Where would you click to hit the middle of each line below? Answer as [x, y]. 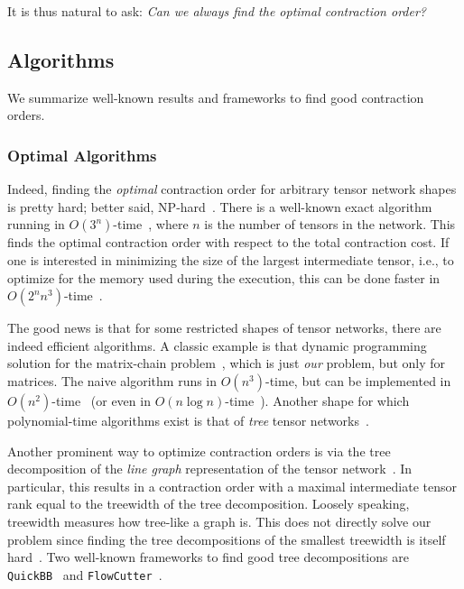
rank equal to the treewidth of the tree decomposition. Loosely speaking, [209, 504]
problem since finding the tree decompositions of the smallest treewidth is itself [227, 539]
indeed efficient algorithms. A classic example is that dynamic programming [217, 345]
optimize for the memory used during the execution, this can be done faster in [224, 277]
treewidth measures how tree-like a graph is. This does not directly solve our [219, 521]
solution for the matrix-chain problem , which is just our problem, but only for [227, 363]
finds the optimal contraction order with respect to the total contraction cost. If [228, 242]
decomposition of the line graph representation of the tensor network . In [210, 469]
